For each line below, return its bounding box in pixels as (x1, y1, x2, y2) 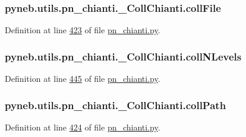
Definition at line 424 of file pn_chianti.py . (5, 120, 160, 133)
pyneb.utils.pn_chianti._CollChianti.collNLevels (5, 49, 242, 63)
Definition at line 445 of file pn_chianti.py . (5, 72, 160, 85)
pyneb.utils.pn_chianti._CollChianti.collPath (5, 97, 226, 112)
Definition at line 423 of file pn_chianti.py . (5, 24, 160, 36)
